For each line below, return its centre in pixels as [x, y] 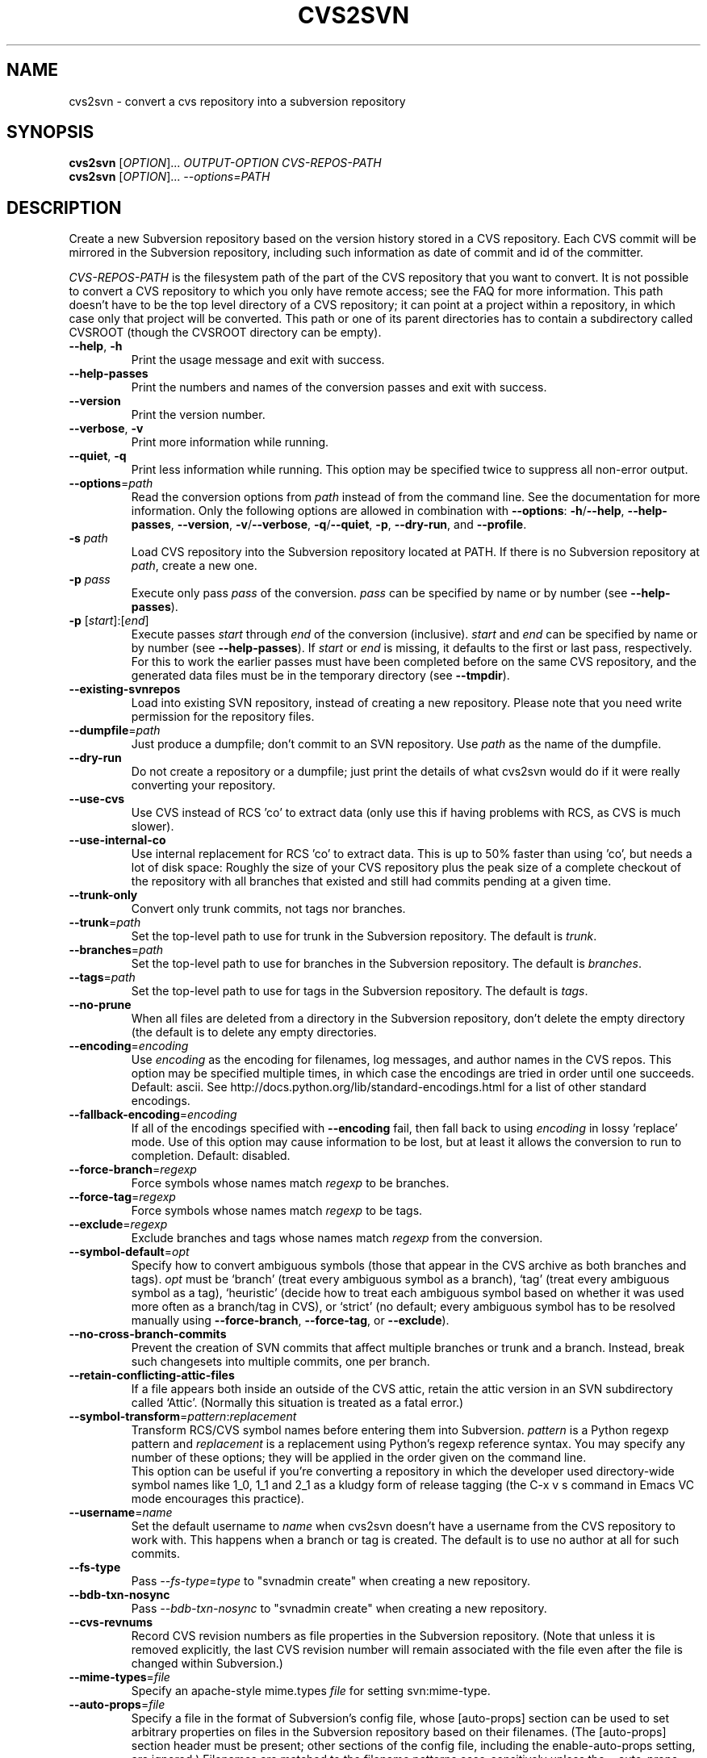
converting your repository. [203, 785]
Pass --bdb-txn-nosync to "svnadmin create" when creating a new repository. [339, 1609]
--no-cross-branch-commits [148, 1334]
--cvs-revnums [111, 1622]
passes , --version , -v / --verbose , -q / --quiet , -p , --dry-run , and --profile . [329, 525]
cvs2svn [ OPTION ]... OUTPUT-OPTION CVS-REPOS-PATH [225, 163]
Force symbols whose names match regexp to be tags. [277, 1211]
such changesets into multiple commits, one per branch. [280, 1362]
